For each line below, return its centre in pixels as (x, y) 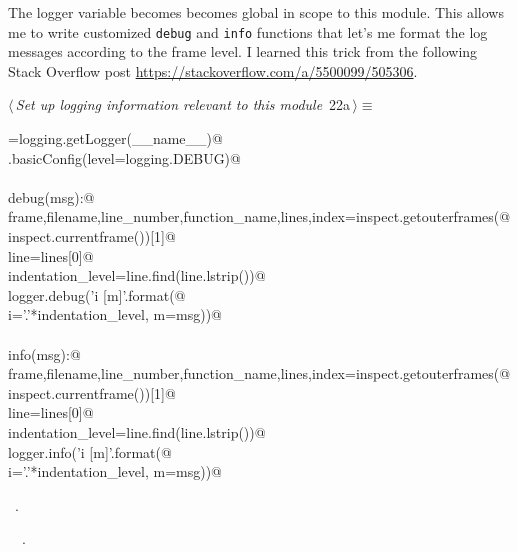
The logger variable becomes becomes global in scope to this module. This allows (256, 12)
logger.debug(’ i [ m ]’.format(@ (97, 294)
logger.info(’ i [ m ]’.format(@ (90, 451)
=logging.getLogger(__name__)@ (115, 138)
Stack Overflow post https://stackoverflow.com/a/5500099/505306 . (213, 70)
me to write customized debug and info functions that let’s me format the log (248, 31)
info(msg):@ (44, 353)
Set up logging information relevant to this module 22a (183, 104)
